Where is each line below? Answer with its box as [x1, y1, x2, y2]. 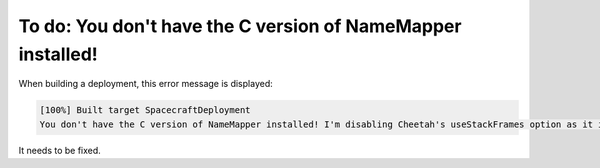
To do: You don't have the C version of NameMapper [18, 15, 462, 37]
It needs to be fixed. [18, 144, 102, 156]
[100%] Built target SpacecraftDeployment [39, 105, 251, 116]
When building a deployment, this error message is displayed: [18, 78, 274, 90]
